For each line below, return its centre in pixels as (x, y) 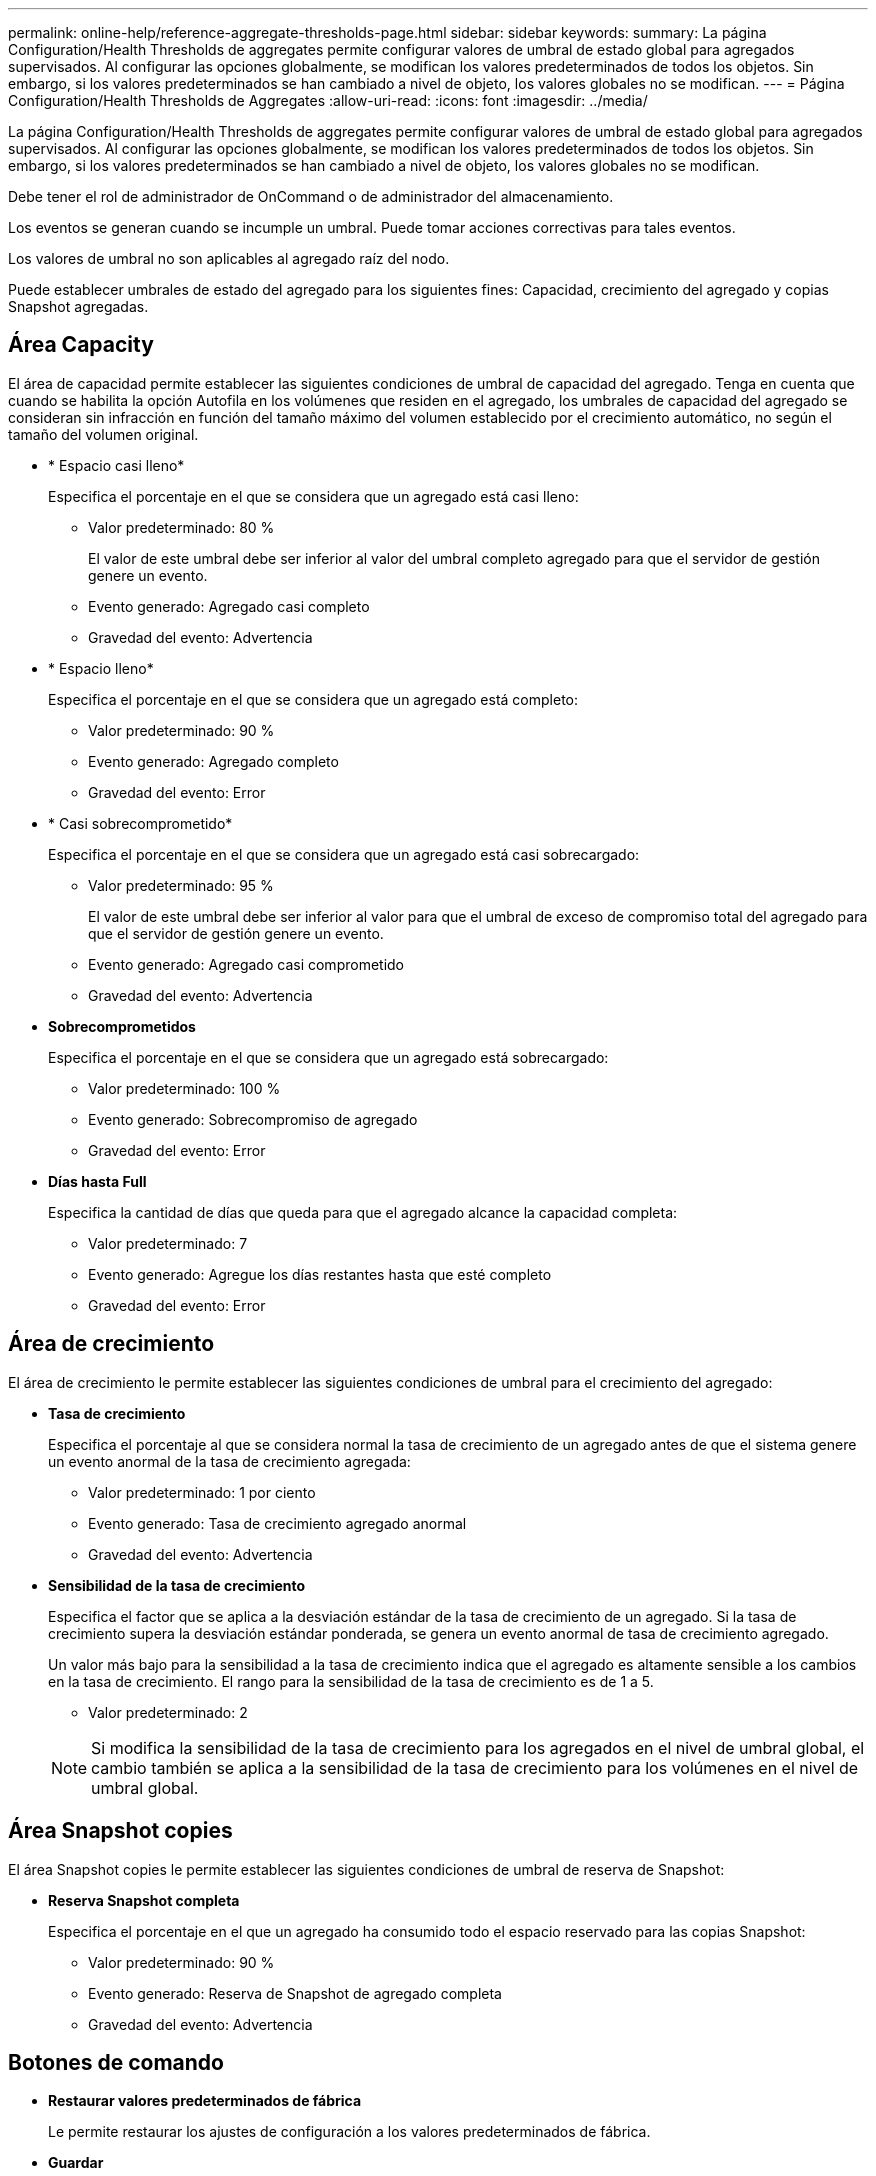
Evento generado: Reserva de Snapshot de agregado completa (295, 1993)
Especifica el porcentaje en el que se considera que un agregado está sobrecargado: (328, 1057)
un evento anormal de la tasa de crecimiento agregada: (229, 1461)
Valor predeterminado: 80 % (181, 527)
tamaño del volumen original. (103, 434)
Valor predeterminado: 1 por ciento (202, 1492)
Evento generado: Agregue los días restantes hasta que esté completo (320, 1274)
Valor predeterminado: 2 (168, 1712)
